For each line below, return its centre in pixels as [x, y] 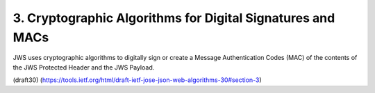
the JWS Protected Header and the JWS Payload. [84, 67]
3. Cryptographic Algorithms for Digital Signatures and [174, 18]
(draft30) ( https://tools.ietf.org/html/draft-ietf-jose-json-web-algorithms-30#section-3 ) [137, 80]
